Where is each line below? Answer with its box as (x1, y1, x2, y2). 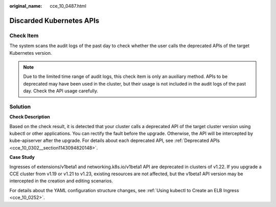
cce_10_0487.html (50, 3, 86, 9)
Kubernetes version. (9, 50, 52, 56)
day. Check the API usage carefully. (23, 88, 99, 94)
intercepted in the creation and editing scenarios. (9, 178, 113, 184)
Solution (9, 103, 31, 110)
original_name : (9, 3, 42, 9)
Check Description (9, 114, 51, 120)
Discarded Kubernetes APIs (9, 16, 100, 25)
